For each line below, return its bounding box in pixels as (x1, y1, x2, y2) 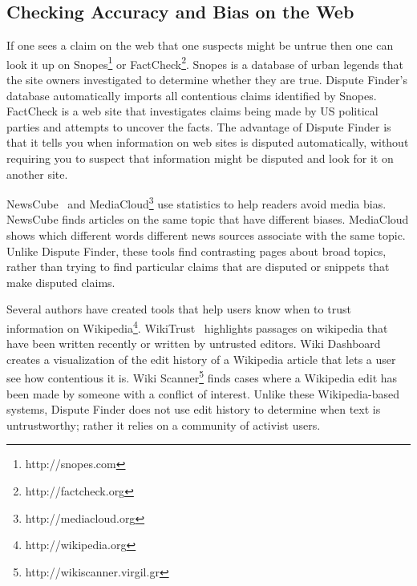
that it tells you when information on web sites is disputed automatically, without (6, 134, 409, 151)
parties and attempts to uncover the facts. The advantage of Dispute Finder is (6, 118, 391, 135)
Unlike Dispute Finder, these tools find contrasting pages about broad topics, (6, 242, 387, 259)
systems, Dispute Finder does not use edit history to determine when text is (6, 401, 381, 418)
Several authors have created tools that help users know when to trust (6, 301, 351, 317)
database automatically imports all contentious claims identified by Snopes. (6, 87, 377, 103)
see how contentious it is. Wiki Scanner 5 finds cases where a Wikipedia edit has (6, 367, 398, 386)
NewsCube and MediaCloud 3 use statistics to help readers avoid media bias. (6, 193, 387, 212)
